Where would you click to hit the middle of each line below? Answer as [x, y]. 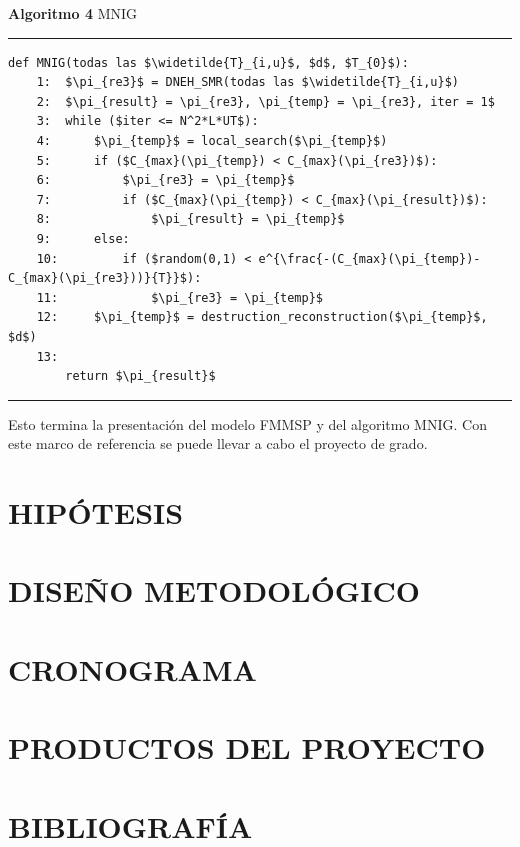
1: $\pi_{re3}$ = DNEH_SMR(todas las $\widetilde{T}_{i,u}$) [248, 82]
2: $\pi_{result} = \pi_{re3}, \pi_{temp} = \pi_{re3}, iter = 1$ [265, 101]
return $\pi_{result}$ [140, 376]
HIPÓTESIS [96, 512]
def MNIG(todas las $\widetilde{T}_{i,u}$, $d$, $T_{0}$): [208, 62]
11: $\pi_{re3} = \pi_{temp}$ [179, 297]
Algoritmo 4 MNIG [73, 13]
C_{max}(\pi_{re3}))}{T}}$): [105, 278]
